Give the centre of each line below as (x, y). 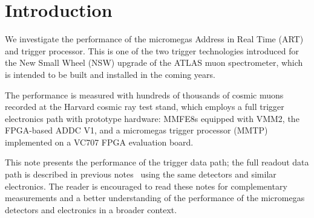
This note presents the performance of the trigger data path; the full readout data (157, 162)
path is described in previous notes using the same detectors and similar (141, 174)
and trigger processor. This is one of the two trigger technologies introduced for (152, 50)
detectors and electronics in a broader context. (91, 209)
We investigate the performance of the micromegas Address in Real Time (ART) (154, 39)
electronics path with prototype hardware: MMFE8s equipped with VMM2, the (152, 118)
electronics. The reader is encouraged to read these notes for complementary (146, 186)
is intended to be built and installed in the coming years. (110, 74)
